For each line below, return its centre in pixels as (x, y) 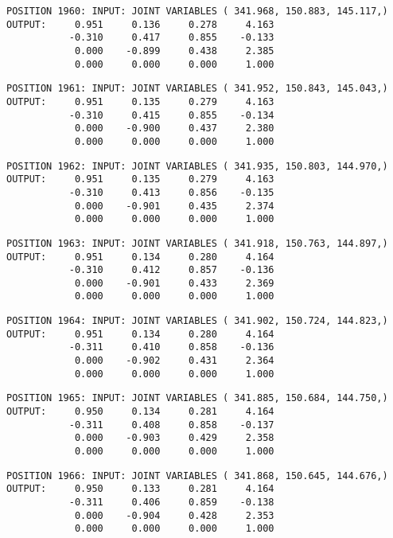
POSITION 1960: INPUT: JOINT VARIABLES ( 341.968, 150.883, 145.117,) (197, 11)
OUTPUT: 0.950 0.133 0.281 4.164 (140, 489)
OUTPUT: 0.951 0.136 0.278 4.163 (140, 24)
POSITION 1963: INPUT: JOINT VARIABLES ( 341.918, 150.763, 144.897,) (197, 243)
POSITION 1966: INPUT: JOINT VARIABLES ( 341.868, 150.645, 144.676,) (197, 476)
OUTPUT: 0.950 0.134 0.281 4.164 (140, 412)
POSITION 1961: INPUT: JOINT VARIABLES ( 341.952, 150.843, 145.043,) (197, 89)
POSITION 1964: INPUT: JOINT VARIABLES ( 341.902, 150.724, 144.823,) (197, 321)
